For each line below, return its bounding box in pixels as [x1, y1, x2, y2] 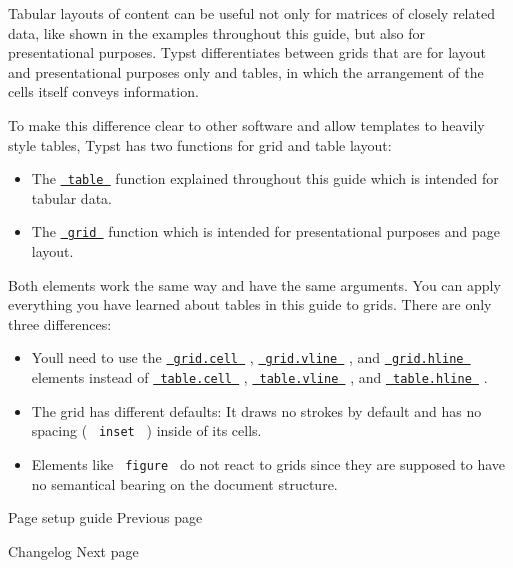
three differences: [8, 313, 112, 334]
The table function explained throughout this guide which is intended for [31, 168, 499, 189]
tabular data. [31, 187, 112, 208]
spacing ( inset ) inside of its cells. [31, 420, 262, 441]
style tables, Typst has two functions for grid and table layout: [8, 134, 392, 155]
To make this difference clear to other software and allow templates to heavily [8, 114, 485, 135]
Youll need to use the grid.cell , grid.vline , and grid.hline [31, 347, 464, 368]
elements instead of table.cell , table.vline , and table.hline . [31, 367, 488, 388]
